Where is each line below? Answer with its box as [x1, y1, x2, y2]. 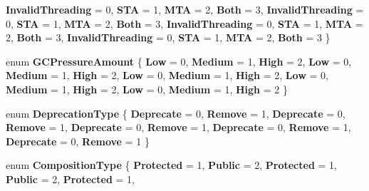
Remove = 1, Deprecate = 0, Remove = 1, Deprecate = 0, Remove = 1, [6, 120, 351, 135]
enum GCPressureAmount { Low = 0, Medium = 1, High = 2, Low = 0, [6, 53, 352, 68]
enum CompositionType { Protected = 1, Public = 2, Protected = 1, [6, 158, 337, 172]
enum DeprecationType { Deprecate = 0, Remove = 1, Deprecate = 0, [6, 105, 345, 120]
